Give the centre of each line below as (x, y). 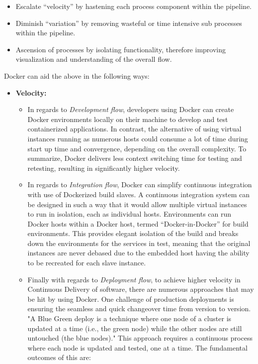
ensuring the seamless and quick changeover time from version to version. (139, 308)
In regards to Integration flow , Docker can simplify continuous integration (140, 184)
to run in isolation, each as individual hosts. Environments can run (129, 214)
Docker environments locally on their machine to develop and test (128, 119)
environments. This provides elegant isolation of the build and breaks (133, 233)
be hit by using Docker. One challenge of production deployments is (131, 299)
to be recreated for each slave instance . (87, 263)
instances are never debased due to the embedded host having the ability (138, 253)
